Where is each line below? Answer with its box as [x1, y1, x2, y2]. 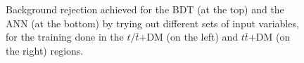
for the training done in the [6, 29, 124, 44]
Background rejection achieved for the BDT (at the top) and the [6, 2, 284, 16]
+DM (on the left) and [139, 29, 239, 44]
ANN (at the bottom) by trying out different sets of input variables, [6, 15, 299, 30]
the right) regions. [6, 43, 84, 57]
